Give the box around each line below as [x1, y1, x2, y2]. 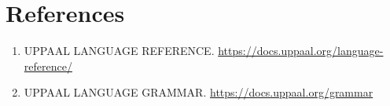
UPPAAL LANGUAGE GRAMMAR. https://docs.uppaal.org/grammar [24, 84, 373, 101]
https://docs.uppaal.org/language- [218, 42, 384, 59]
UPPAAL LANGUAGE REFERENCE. [24, 42, 215, 59]
